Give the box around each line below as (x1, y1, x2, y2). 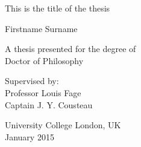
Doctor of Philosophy (5, 54, 84, 67)
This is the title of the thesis (5, 2, 110, 14)
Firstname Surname (5, 22, 78, 34)
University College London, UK (5, 119, 121, 131)
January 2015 (5, 130, 54, 143)
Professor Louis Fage (5, 86, 81, 99)
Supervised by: (5, 74, 59, 87)
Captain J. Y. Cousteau (5, 98, 93, 111)
